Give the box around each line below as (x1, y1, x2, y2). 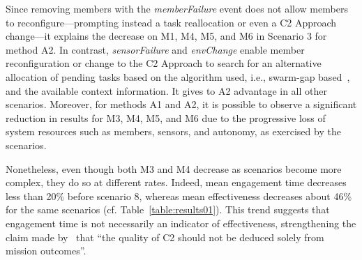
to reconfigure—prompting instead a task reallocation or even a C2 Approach (6, 15, 337, 29)
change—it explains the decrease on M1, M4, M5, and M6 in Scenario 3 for (6, 29, 327, 43)
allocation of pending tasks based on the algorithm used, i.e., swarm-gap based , (6, 69, 350, 84)
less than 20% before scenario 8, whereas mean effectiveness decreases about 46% (6, 188, 352, 203)
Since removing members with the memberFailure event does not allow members (6, 1, 348, 15)
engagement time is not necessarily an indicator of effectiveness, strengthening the (6, 215, 356, 230)
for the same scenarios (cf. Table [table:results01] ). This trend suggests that (6, 202, 330, 217)
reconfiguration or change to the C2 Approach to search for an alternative (6, 56, 322, 70)
